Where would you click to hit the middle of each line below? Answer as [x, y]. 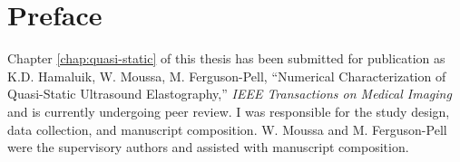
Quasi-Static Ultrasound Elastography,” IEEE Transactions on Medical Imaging [230, 94]
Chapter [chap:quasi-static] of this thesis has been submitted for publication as [226, 58]
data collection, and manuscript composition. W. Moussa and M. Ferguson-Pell [227, 129]
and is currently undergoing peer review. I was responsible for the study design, [229, 111]
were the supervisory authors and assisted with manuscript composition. [208, 147]
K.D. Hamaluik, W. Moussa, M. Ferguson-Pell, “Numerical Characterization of [227, 76]
